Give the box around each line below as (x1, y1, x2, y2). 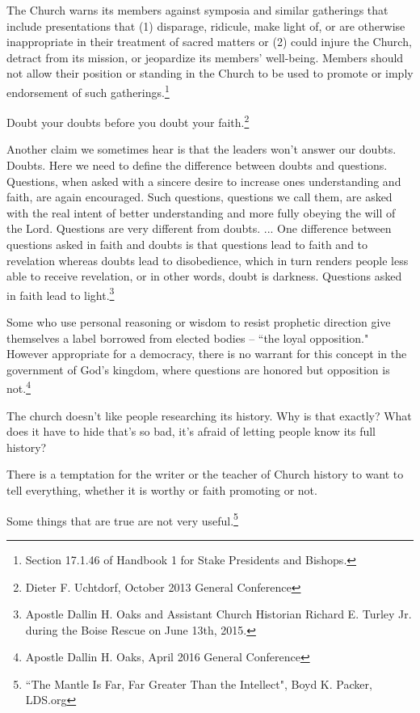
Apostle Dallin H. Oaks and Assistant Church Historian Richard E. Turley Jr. (25, 605, 412, 622)
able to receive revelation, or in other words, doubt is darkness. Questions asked (6, 268, 402, 285)
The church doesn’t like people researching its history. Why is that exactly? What (6, 407, 412, 424)
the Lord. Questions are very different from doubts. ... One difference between (6, 220, 392, 237)
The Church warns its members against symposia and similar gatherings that (6, 2, 388, 18)
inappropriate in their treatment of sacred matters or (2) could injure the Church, (6, 33, 412, 50)
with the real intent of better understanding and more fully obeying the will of (6, 204, 396, 221)
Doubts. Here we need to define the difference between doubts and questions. (6, 157, 388, 174)
